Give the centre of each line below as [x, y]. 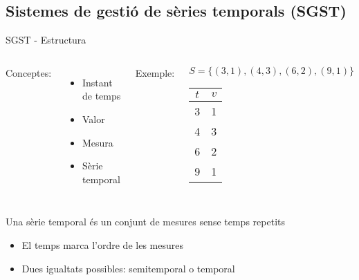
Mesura [98, 142]
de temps [101, 96]
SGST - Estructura [46, 40]
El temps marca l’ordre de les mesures [102, 244]
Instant [97, 82]
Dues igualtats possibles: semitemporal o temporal [128, 268]
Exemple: [155, 72]
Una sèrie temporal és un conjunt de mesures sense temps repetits [145, 222]
